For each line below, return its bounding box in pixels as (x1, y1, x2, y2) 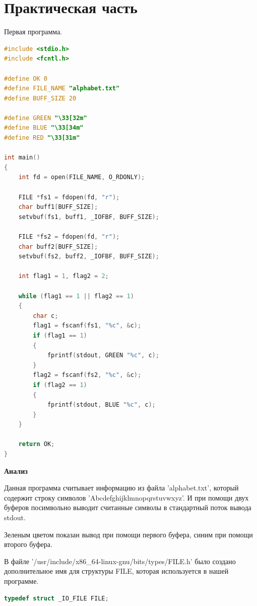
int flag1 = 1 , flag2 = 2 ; (18, 272, 109, 280)
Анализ (4, 465, 28, 476)
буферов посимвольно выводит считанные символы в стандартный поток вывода (4, 502, 251, 513)
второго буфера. (4, 539, 52, 549)
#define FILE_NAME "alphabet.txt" (4, 85, 120, 92)
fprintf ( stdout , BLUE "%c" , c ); (47, 401, 156, 409)
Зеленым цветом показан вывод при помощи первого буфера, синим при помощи (4, 529, 253, 539)
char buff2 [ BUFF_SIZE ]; (18, 243, 98, 250)
